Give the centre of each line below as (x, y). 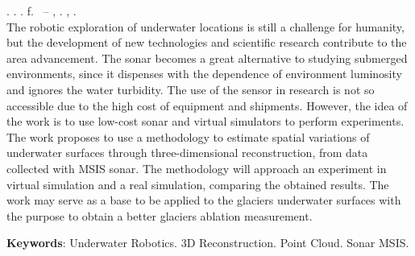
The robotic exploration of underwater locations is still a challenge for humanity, (205, 26)
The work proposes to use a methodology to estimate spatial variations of (188, 136)
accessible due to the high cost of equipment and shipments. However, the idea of (207, 105)
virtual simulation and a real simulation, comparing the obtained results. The (198, 184)
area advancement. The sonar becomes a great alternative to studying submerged (207, 58)
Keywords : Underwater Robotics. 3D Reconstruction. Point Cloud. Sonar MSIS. (208, 243)
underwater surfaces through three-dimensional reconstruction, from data (187, 153)
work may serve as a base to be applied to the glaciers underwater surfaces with (204, 200)
